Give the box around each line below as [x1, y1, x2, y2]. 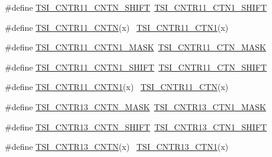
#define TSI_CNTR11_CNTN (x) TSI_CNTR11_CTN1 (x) [5, 21, 229, 33]
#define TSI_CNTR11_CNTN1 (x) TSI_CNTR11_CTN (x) [5, 81, 229, 93]
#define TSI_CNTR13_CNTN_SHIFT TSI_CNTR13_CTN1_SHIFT [5, 120, 267, 133]
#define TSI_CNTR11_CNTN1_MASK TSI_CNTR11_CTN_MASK [5, 41, 267, 53]
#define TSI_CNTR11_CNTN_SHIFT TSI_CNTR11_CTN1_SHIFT [5, 1, 267, 13]
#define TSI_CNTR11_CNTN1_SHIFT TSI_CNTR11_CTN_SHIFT [5, 60, 267, 73]
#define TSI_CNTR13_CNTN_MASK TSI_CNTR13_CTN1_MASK [5, 100, 267, 113]
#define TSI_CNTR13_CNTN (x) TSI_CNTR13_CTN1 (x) [5, 140, 229, 153]
